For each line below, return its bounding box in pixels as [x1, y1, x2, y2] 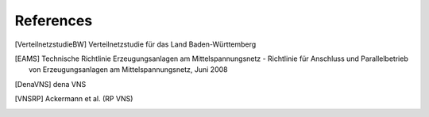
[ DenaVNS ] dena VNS [14, 79, 87, 89]
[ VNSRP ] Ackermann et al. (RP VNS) [14, 94, 133, 104]
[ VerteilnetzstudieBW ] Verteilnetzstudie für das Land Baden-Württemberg [14, 40, 257, 49]
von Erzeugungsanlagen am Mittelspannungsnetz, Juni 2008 [29, 65, 228, 74]
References [14, 12, 93, 29]
